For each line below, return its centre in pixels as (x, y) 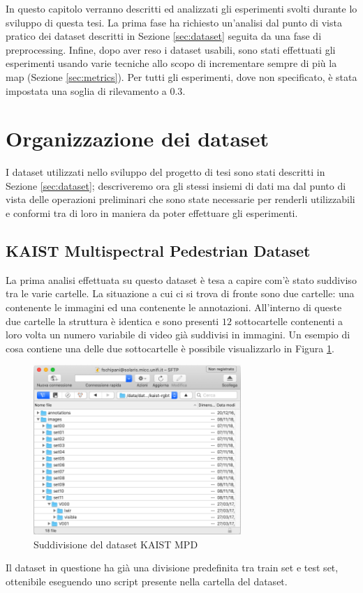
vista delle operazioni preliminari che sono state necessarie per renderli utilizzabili (180, 199)
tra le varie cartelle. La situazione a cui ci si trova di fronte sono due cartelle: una (180, 293)
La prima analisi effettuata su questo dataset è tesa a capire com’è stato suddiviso (181, 279)
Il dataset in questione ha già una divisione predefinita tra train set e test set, (172, 568)
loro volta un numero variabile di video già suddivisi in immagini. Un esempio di (178, 335)
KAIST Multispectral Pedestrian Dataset (158, 251)
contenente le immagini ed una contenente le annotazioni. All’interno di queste (174, 307)
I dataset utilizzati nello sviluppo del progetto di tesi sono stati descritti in (165, 172)
